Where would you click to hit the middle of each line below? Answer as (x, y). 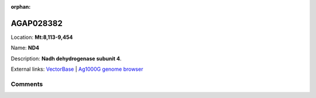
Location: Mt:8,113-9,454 (42, 37)
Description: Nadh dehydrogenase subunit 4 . (66, 59)
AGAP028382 (37, 23)
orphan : (21, 7)
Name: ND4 (25, 48)
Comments (27, 84)
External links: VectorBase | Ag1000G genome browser (77, 69)
